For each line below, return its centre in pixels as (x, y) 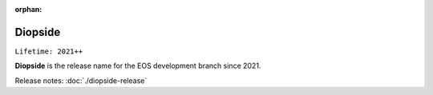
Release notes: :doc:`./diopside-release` (81, 81)
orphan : (28, 9)
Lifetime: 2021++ (49, 51)
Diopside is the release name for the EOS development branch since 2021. (138, 66)
